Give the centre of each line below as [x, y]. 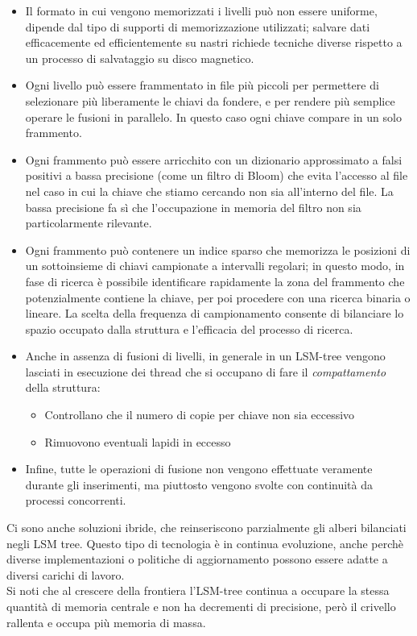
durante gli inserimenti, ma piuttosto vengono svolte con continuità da [199, 484]
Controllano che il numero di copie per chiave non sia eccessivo [200, 415]
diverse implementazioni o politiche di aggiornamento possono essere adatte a [197, 559]
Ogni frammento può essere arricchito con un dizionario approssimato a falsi [214, 159]
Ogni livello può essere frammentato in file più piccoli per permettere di [202, 85]
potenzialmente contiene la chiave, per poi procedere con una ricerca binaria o [218, 297]
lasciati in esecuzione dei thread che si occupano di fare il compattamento [206, 371]
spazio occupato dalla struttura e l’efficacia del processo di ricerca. [189, 328]
